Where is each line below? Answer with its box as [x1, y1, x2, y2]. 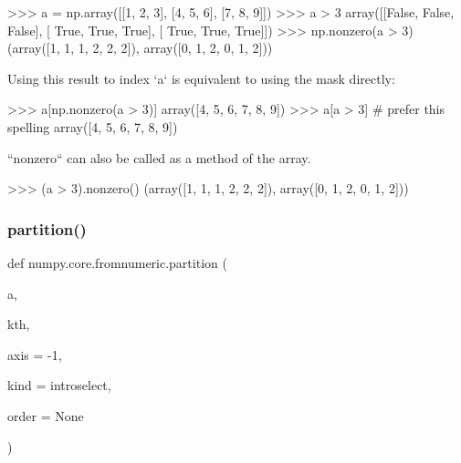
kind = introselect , [7, 376, 111, 395]
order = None [7, 406, 84, 425]
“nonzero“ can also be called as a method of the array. [7, 148, 311, 167]
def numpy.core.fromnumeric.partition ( [7, 252, 227, 272]
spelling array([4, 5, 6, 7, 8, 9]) [7, 117, 178, 136]
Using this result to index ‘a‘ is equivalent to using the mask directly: [7, 68, 395, 87]
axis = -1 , [7, 345, 62, 364]
